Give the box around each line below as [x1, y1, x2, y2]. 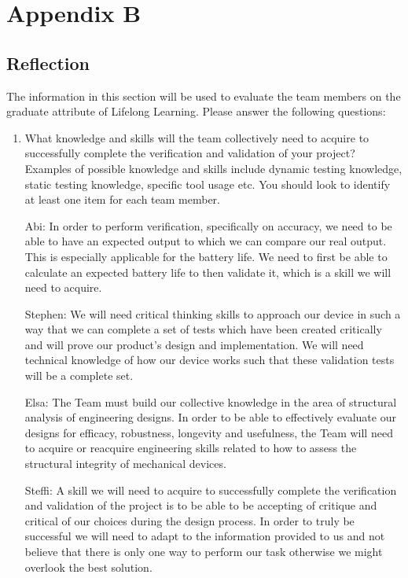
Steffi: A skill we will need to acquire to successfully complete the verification [24, 481, 397, 498]
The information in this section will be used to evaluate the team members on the [6, 87, 401, 104]
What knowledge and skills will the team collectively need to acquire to [24, 129, 369, 145]
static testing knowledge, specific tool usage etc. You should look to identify [24, 175, 391, 192]
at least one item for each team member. [24, 191, 221, 208]
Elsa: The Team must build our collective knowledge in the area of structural [24, 393, 397, 410]
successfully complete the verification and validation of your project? [24, 145, 355, 161]
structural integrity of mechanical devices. [24, 455, 226, 472]
